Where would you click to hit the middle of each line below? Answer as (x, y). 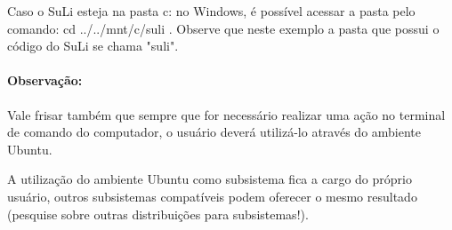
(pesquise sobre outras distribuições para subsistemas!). (158, 214)
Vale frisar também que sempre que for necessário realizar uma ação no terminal (226, 114)
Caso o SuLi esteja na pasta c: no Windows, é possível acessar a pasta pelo (211, 11)
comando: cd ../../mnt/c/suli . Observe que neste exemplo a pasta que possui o (223, 28)
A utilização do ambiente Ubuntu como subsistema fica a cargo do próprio (210, 179)
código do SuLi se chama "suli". (93, 46)
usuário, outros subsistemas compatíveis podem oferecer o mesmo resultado (212, 196)
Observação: (45, 80)
